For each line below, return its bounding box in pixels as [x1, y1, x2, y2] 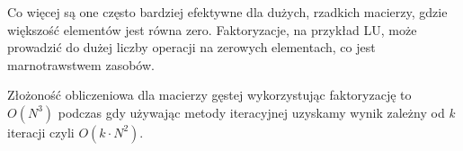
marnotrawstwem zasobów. [7, 55, 155, 74]
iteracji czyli [7, 122, 75, 141]
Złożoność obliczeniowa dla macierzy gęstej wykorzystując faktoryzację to [7, 85, 412, 104]
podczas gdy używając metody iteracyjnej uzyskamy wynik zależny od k [58, 102, 455, 121]
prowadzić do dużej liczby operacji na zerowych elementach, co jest [7, 38, 376, 57]
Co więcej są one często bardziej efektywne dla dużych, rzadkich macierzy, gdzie [7, 3, 448, 21]
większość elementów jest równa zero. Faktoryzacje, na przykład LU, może [7, 20, 417, 39]
